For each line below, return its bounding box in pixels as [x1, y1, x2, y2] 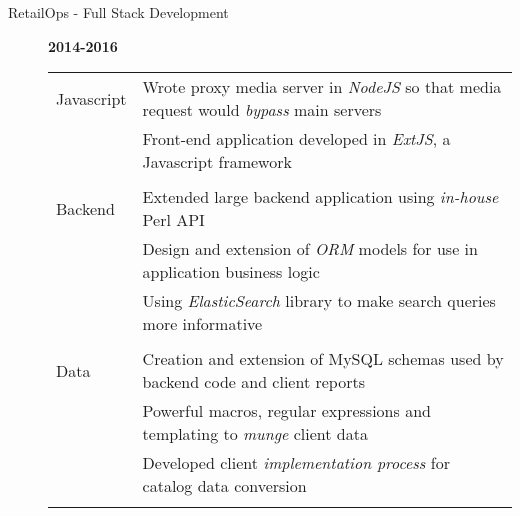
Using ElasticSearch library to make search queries [142, 289, 496, 313]
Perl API [142, 208, 205, 232]
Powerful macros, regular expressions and [142, 399, 431, 423]
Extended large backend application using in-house [142, 185, 499, 209]
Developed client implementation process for [142, 451, 450, 475]
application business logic [142, 260, 320, 284]
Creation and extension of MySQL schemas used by [142, 347, 504, 371]
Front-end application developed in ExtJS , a [142, 127, 451, 151]
